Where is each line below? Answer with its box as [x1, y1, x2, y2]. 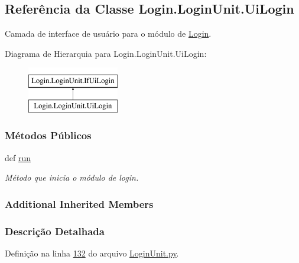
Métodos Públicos [5, 128, 92, 143]
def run [5, 151, 31, 163]
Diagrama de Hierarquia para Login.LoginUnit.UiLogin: [5, 47, 207, 59]
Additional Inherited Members [5, 196, 154, 211]
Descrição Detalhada [5, 223, 105, 238]
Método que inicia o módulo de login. [5, 171, 139, 184]
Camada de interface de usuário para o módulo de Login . [5, 27, 212, 40]
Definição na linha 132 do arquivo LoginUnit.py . [5, 247, 179, 259]
